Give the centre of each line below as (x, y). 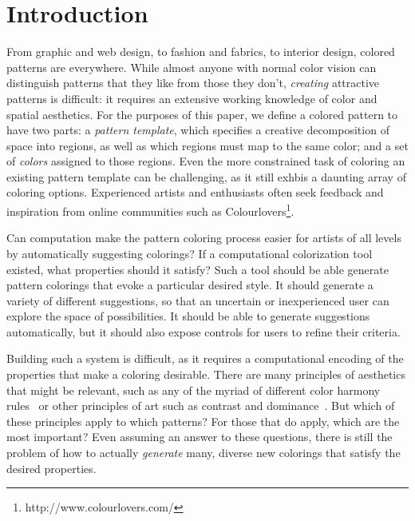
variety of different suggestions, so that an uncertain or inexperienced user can (198, 300)
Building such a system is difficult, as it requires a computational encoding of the (205, 358)
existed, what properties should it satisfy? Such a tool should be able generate (198, 269)
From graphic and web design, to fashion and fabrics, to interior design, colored (201, 52)
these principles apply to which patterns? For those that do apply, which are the (203, 421)
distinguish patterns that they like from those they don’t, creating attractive (193, 83)
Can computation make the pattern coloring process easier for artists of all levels (204, 238)
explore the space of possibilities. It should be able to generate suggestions (188, 316)
